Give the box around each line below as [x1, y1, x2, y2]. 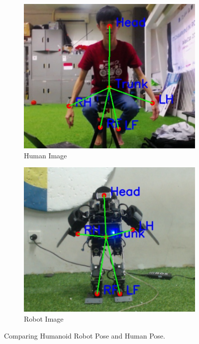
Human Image [24, 150, 67, 160]
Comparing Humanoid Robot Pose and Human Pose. [4, 330, 165, 341]
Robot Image [24, 314, 64, 324]
